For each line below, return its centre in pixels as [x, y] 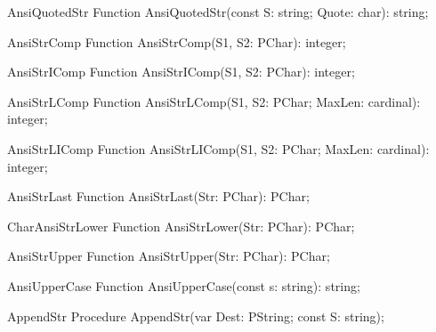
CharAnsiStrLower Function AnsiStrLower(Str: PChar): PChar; [181, 226]
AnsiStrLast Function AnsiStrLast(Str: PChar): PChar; [158, 196]
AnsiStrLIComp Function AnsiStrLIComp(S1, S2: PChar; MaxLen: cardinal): [218, 148]
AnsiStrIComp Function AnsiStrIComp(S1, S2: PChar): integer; [181, 72]
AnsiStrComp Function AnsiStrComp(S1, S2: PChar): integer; [177, 41]
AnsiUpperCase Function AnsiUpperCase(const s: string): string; [184, 285]
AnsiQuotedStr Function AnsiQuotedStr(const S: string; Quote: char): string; [218, 12]
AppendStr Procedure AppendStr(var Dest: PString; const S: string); [196, 316]
